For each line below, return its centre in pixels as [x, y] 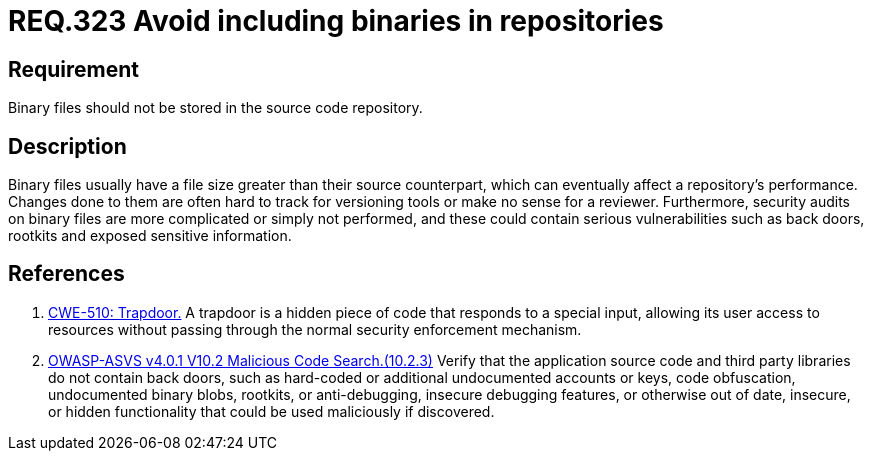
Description [67, 146]
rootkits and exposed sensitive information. [150, 236]
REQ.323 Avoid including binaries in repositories [336, 21]
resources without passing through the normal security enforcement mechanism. [315, 329]
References [66, 274]
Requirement [74, 69]
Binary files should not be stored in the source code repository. [215, 108]
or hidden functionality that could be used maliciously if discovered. [271, 411]
